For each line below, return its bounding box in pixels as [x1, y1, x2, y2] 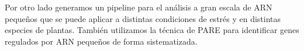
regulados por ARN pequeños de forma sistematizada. [5, 35, 198, 47]
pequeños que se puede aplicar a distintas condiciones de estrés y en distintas [5, 12, 281, 24]
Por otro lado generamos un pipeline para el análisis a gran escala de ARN [5, 1, 272, 13]
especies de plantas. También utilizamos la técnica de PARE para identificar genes [5, 24, 299, 36]
